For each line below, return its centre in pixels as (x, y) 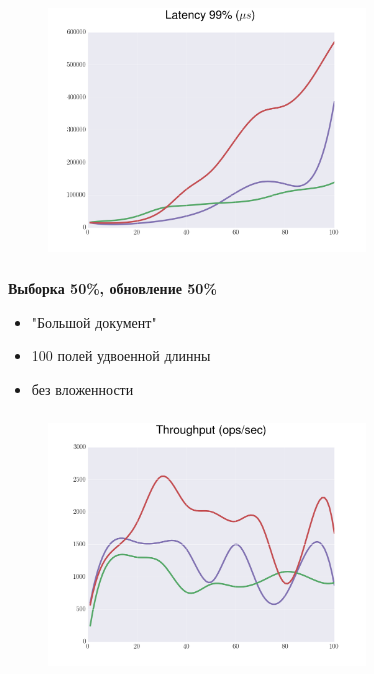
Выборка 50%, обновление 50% (112, 288)
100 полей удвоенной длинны (121, 355)
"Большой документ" (94, 321)
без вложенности (82, 388)
